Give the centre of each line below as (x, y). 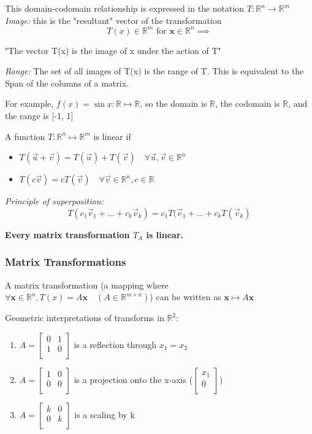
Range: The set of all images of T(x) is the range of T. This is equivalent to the (154, 71)
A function (25, 136)
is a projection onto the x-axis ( (133, 379)
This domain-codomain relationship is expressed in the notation (125, 8)
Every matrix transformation (67, 234)
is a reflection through (115, 344)
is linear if (112, 136)
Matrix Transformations (66, 262)
